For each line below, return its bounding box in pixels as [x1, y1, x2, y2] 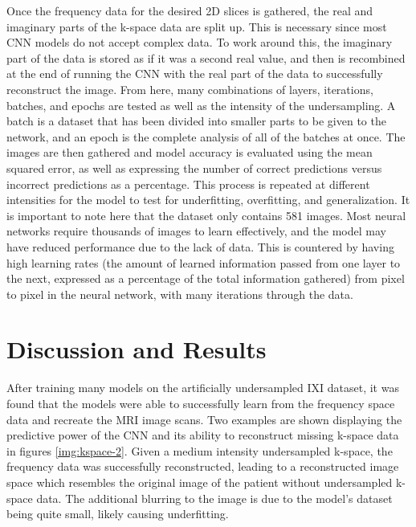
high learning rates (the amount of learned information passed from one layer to [6, 254, 401, 271]
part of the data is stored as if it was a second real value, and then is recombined [6, 49, 406, 66]
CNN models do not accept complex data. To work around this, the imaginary [6, 34, 393, 51]
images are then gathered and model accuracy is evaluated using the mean [6, 144, 373, 161]
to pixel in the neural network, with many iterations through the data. [6, 285, 353, 302]
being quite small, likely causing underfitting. [6, 505, 229, 522]
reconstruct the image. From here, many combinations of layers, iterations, [6, 80, 373, 97]
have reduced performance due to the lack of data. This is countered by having [6, 238, 394, 255]
